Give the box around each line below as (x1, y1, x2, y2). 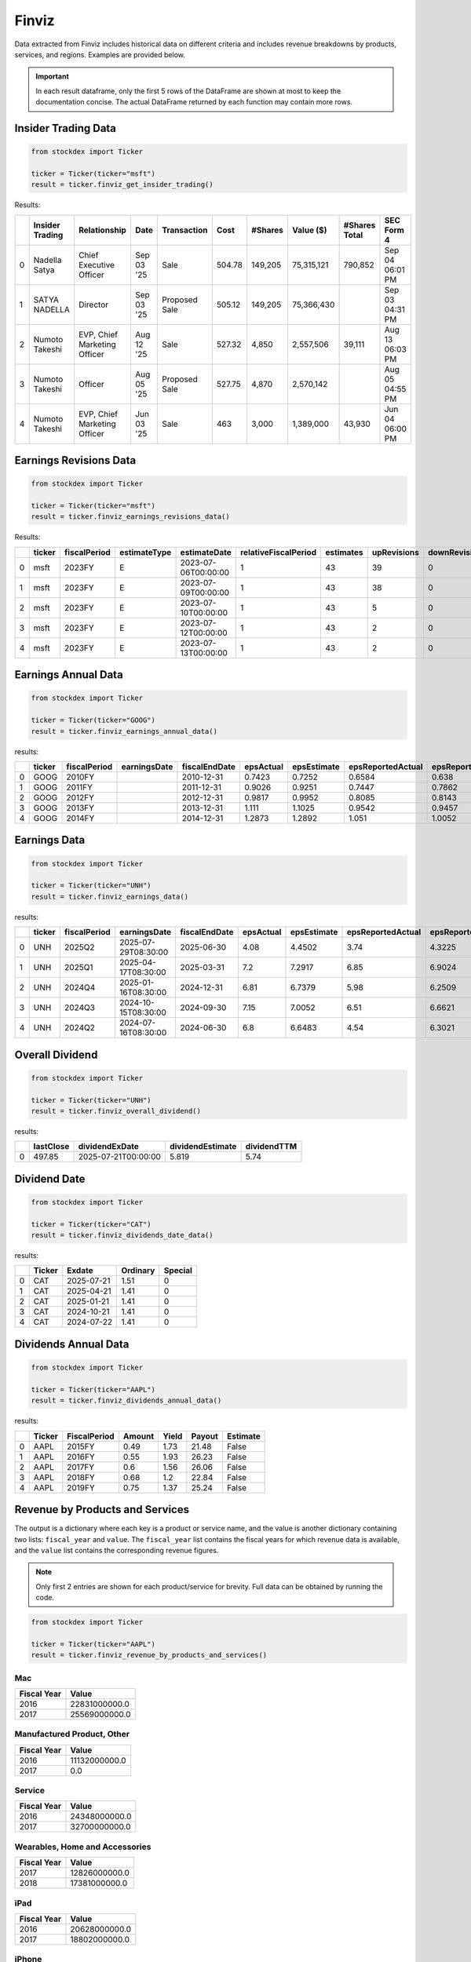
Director (78, 299, 109, 310)
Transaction (162, 224, 208, 235)
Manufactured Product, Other (14, 1729, 130, 1740)
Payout (191, 1431, 219, 1442)
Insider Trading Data (14, 122, 117, 135)
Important (35, 71, 70, 82)
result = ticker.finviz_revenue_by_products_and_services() (31, 1650, 268, 1660)
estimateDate (180, 546, 232, 557)
